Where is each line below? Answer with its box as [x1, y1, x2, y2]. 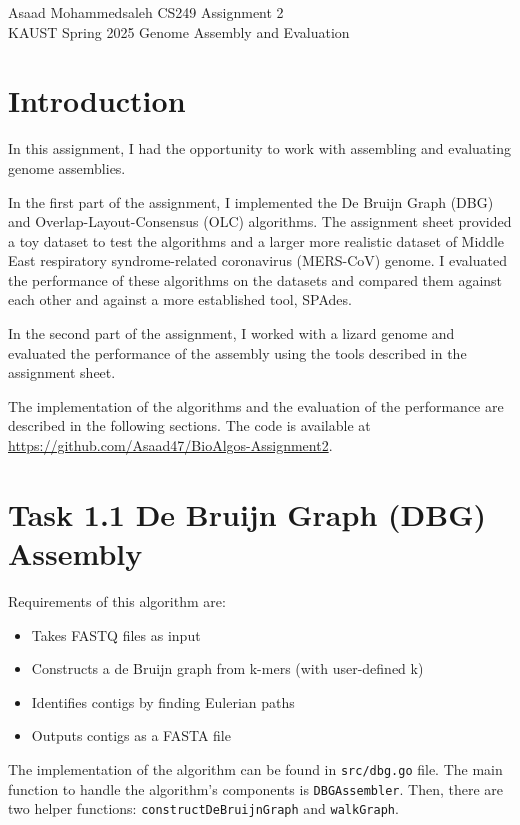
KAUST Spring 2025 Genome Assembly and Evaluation [8, 21, 350, 42]
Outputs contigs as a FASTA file [31, 725, 231, 746]
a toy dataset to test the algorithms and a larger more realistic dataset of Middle [8, 230, 504, 251]
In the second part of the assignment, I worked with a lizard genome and [8, 323, 455, 344]
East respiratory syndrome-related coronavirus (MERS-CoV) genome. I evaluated [8, 250, 507, 271]
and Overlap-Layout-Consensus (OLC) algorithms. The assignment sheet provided [8, 211, 512, 232]
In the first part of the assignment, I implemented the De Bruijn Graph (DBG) [8, 191, 494, 212]
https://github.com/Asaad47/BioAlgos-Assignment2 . [8, 435, 333, 456]
